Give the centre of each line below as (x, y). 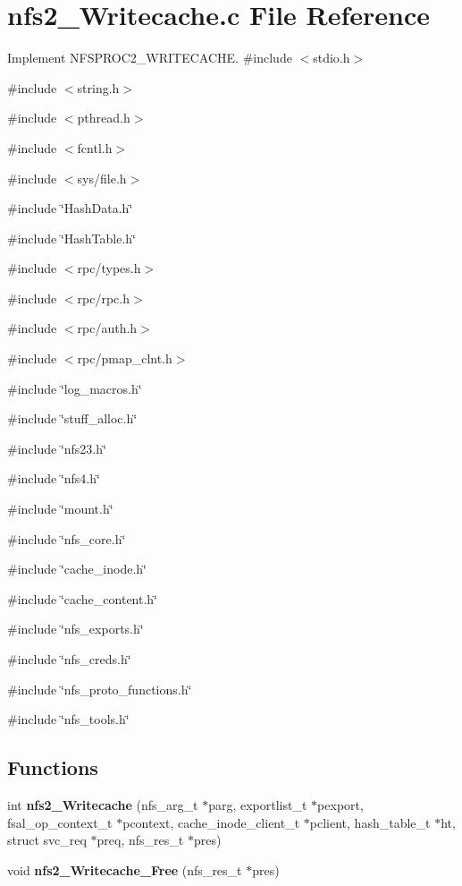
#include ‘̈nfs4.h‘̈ (54, 478)
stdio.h (332, 58)
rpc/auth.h (107, 328)
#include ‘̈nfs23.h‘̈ (57, 448)
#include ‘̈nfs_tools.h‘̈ (68, 719)
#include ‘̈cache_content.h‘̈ (82, 598)
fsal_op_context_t (60, 822)
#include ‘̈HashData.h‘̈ (70, 208)
